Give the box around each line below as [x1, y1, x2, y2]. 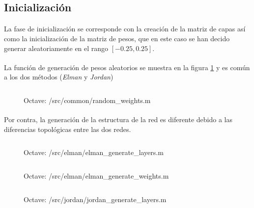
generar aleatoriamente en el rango [4, 43, 109, 53]
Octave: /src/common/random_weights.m [24, 95, 151, 105]
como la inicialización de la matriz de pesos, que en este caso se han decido [4, 33, 230, 43]
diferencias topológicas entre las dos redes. [4, 124, 131, 134]
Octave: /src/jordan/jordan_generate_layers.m [24, 194, 167, 204]
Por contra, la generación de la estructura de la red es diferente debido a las [4, 114, 233, 125]
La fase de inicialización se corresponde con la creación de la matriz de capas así [4, 24, 246, 34]
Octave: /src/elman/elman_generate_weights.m [24, 170, 169, 181]
